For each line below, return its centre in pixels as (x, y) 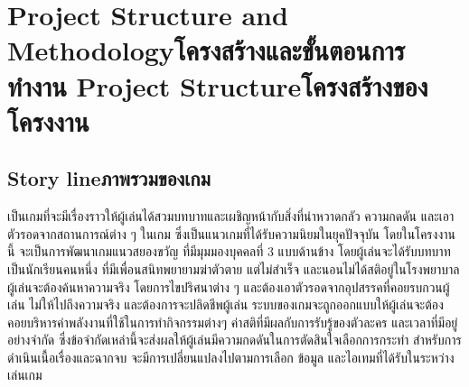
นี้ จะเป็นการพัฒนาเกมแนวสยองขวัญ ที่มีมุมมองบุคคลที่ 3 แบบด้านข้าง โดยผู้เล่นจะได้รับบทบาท (229, 251)
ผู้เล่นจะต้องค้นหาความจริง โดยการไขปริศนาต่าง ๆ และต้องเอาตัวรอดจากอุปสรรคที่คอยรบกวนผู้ (229, 286)
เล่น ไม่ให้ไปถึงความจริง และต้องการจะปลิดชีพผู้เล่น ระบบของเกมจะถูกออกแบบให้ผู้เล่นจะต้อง (225, 304)
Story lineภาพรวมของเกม (109, 178)
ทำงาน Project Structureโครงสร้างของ (218, 85)
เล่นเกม (25, 375)
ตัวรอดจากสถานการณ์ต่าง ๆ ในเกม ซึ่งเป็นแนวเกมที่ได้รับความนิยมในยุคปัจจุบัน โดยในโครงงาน (231, 233)
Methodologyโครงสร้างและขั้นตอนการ (206, 50)
